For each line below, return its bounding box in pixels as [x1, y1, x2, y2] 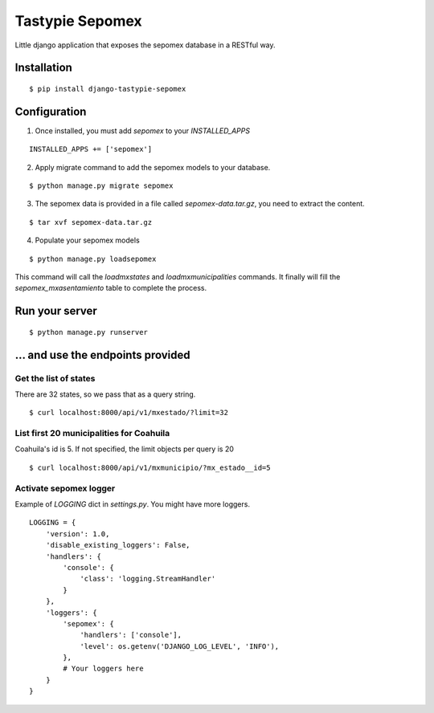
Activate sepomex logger [14, 483, 116, 494]
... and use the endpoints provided [14, 348, 190, 361]
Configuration [14, 104, 87, 118]
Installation [14, 61, 72, 75]
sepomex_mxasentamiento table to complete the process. [14, 283, 207, 293]
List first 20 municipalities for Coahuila [14, 428, 170, 439]
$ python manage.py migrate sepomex [29, 181, 174, 190]
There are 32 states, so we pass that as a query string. [14, 389, 196, 399]
